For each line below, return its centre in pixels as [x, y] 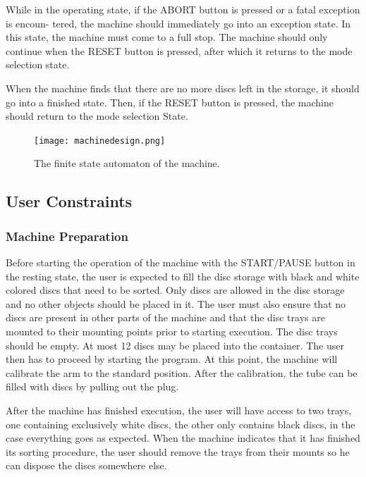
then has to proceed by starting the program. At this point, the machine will [172, 359]
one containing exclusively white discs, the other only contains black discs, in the [181, 424]
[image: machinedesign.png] [100, 141]
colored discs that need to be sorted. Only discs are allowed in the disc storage [175, 290]
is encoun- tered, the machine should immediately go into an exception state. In [178, 23]
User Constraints [69, 201]
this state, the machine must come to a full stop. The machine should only [167, 37]
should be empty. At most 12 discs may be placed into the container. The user [175, 345]
